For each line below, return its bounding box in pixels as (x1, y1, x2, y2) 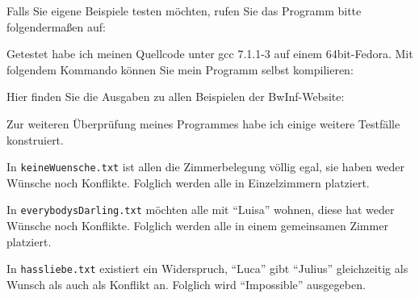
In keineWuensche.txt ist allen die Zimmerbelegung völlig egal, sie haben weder (6, 158, 404, 175)
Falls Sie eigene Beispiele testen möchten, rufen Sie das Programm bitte (6, 2, 362, 19)
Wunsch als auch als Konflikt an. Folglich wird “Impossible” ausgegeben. (6, 275, 366, 292)
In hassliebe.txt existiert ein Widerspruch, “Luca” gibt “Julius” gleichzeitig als (6, 260, 409, 277)
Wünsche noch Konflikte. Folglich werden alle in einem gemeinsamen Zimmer (6, 217, 388, 234)
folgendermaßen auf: (6, 18, 106, 35)
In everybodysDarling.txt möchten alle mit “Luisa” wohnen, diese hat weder (6, 201, 395, 218)
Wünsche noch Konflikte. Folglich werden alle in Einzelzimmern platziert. (6, 174, 370, 191)
